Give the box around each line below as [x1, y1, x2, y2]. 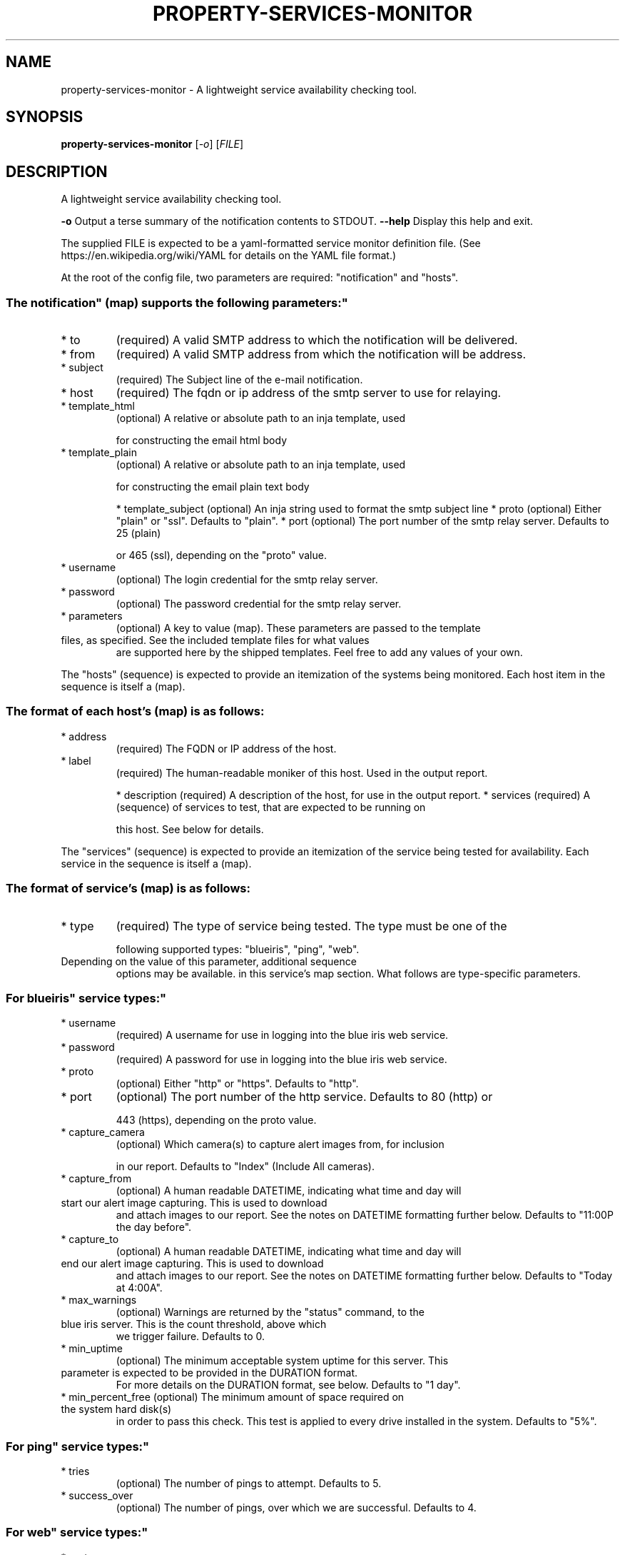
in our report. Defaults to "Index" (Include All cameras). [116, 1160, 375, 1173]
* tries [61, 1465, 90, 1478]
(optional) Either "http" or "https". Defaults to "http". [116, 1077, 359, 1090]
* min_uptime [61, 1342, 123, 1355]
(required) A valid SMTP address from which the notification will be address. [116, 347, 527, 362]
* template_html [61, 400, 136, 413]
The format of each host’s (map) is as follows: [6, 704, 265, 719]
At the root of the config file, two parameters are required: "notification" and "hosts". [61, 271, 459, 284]
